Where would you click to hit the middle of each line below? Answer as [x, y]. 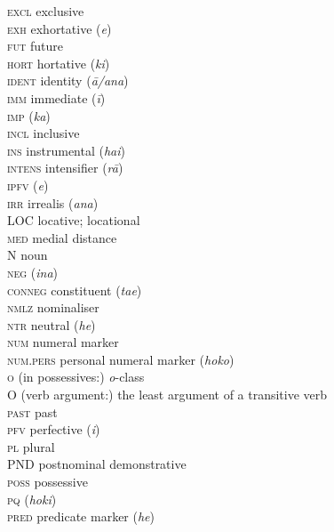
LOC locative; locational [74, 220]
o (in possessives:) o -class [76, 377]
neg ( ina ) [33, 272]
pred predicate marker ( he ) [81, 516]
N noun [28, 255]
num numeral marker [63, 342]
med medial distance [62, 237]
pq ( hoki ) [32, 499]
